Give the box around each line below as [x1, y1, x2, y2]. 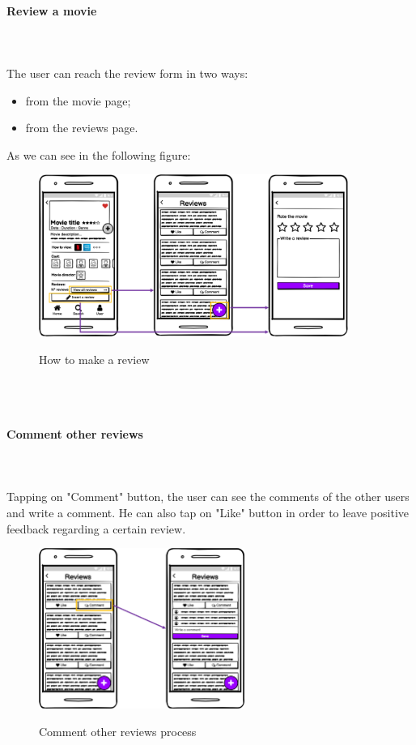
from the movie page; [25, 92, 131, 109]
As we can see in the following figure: [6, 146, 191, 163]
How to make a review [39, 350, 150, 367]
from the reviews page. [25, 119, 138, 136]
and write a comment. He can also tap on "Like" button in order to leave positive [6, 504, 410, 521]
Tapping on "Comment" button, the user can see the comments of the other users [6, 488, 410, 505]
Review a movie [6, 2, 97, 19]
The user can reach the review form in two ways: [6, 64, 248, 81]
